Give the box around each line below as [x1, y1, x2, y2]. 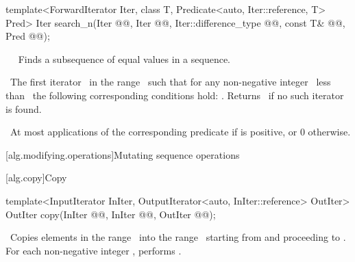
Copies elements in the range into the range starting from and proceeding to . [10, 230, 346, 244]
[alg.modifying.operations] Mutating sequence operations [5, 147, 240, 161]
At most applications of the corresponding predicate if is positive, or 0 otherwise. [10, 125, 351, 139]
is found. [5, 101, 42, 116]
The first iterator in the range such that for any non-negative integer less [10, 75, 331, 89]
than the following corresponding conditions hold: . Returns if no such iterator [5, 88, 344, 102]
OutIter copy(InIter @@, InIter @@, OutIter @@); [5, 207, 216, 221]
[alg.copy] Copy [5, 170, 67, 185]
